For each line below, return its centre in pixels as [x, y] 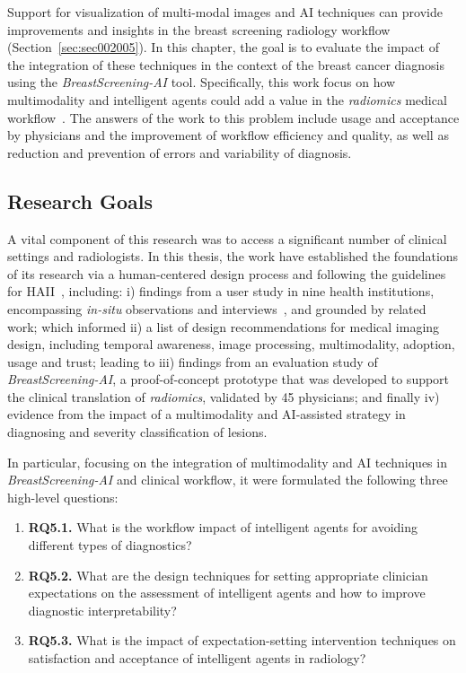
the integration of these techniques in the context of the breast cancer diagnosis [226, 64]
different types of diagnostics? [110, 545]
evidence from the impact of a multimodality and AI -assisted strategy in [207, 414]
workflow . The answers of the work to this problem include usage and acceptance [233, 117]
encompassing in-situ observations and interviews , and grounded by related [217, 308]
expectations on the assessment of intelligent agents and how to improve [227, 593]
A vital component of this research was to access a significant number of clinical [227, 238]
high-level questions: [63, 497]
